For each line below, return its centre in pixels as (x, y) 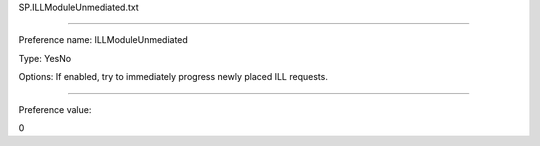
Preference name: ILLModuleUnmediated (103, 40)
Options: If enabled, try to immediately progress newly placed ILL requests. (173, 77)
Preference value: (55, 109)
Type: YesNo (45, 58)
